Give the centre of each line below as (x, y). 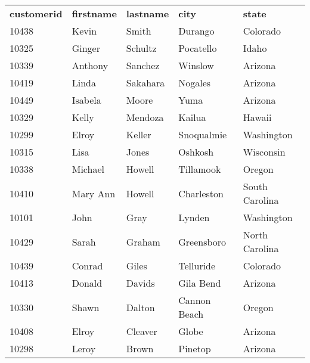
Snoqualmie (203, 134)
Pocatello (198, 48)
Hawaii (257, 117)
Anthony (90, 65)
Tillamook (200, 169)
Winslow (196, 65)
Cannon (195, 300)
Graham (143, 241)
